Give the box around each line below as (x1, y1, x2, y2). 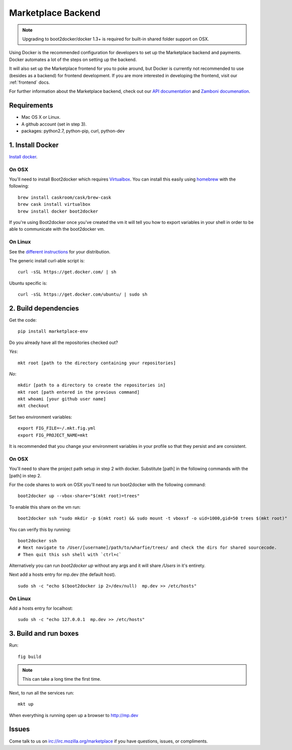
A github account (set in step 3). (21, 121, 87, 127)
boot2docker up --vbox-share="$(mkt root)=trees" (18, 493, 140, 499)
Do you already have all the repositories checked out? (9, 340, 118, 345)
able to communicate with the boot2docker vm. (9, 226, 105, 232)
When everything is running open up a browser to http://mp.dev (9, 712, 139, 718)
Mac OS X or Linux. (21, 114, 61, 120)
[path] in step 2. (9, 472, 42, 478)
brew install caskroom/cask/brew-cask (18, 194, 112, 200)
